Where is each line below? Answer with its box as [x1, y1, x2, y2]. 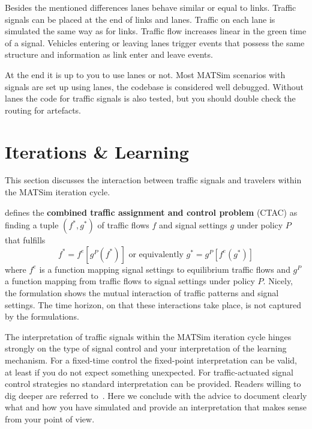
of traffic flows [97, 219, 149, 231]
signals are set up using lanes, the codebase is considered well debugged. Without [5, 80, 304, 93]
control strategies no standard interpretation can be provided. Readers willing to [5, 377, 301, 390]
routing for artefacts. [5, 103, 81, 116]
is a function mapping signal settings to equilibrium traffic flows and [39, 263, 290, 275]
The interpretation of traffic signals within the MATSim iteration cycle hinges [5, 330, 292, 342]
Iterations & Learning [5, 139, 189, 163]
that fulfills [5, 234, 46, 246]
